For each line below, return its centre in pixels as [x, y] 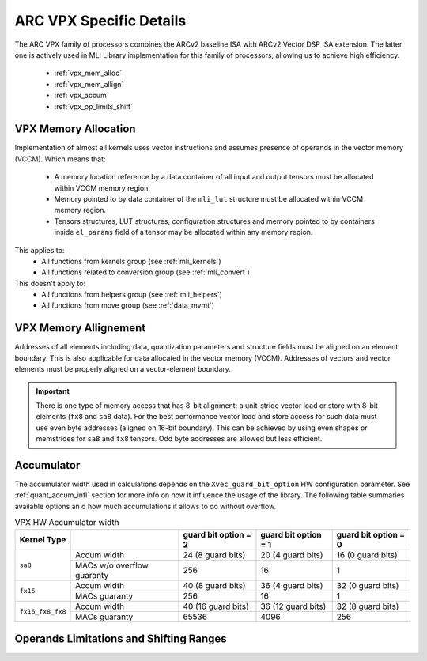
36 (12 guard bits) [293, 606]
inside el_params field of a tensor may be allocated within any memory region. [183, 232]
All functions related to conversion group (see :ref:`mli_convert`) [146, 272]
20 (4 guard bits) [292, 555]
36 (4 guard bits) [292, 585]
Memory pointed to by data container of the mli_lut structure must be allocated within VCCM [209, 198]
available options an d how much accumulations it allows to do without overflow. [145, 506]
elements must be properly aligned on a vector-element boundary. [123, 369]
